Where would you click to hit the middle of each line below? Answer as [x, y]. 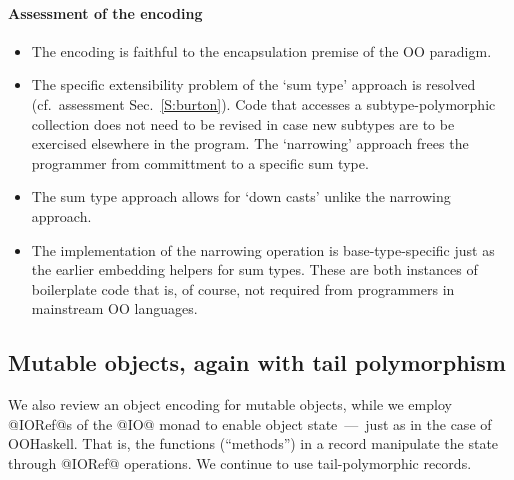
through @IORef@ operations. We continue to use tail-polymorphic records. [240, 462]
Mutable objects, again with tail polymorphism [257, 362]
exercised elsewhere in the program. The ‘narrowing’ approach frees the [250, 143]
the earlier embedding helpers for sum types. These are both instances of [254, 269]
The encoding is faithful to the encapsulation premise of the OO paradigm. [261, 50]
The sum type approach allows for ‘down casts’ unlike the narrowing [241, 196]
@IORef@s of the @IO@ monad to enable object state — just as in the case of [250, 423]
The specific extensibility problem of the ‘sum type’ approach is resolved [253, 84]
